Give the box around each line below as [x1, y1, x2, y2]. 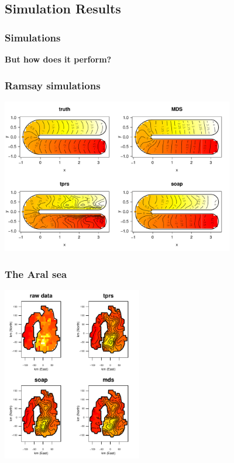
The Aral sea [5, 266, 67, 281]
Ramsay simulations [5, 78, 101, 92]
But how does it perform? [5, 53, 112, 65]
